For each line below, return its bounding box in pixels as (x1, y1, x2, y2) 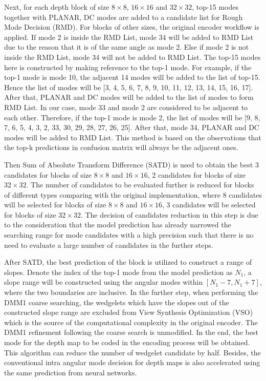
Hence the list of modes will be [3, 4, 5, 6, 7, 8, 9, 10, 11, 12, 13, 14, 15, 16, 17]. (4, 81, 253, 92)
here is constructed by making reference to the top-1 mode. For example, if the (4, 61, 252, 72)
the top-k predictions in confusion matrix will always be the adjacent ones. (4, 142, 238, 153)
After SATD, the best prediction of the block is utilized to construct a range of (4, 257, 252, 267)
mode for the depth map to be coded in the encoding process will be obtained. (4, 337, 250, 347)
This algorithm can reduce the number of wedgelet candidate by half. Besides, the (4, 347, 261, 357)
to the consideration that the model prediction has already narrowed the (4, 219, 231, 230)
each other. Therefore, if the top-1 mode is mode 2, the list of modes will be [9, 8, (4, 112, 260, 122)
